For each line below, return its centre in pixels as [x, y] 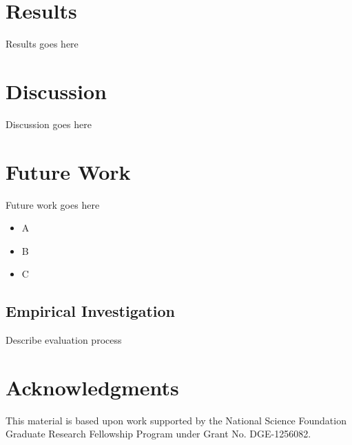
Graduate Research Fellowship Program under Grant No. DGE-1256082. [158, 434]
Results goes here [42, 44]
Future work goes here [53, 204]
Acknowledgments [92, 387]
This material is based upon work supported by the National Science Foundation [176, 420]
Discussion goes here [49, 124]
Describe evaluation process [64, 340]
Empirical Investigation [91, 311]
